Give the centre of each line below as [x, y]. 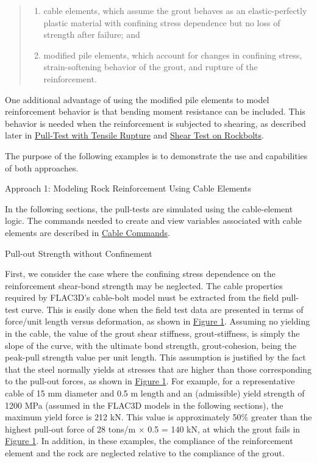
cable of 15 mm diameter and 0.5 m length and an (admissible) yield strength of [155, 393]
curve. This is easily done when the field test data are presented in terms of [162, 309]
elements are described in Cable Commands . [87, 232]
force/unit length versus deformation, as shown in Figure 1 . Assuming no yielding [158, 321]
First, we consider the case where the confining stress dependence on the [140, 274]
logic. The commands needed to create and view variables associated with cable [153, 221]
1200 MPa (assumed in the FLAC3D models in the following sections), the [144, 405]
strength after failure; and [92, 34]
